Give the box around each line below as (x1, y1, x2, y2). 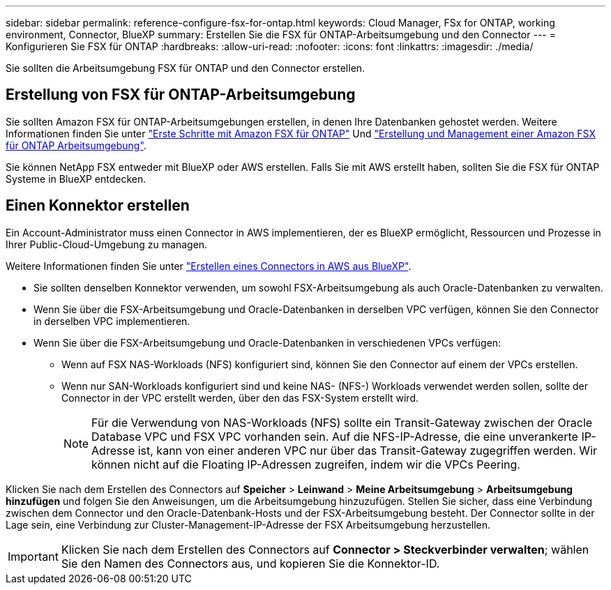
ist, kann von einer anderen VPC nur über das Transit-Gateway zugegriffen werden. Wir (137, 443, 598, 457)
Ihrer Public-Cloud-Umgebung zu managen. (6, 238, 208, 250)
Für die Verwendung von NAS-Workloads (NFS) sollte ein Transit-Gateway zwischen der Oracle (91, 415, 593, 430)
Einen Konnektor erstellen (6, 197, 190, 215)
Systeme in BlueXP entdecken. (6, 172, 146, 185)
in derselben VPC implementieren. (33, 315, 190, 327)
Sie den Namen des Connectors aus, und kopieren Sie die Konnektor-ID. (61, 556, 440, 570)
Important (8, 549, 59, 563)
